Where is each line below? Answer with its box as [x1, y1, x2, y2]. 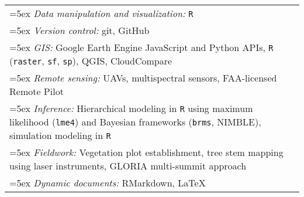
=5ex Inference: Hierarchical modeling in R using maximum [9, 101, 253, 115]
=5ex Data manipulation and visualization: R [9, 6, 194, 20]
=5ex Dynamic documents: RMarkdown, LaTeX [9, 176, 206, 189]
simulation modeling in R [9, 128, 111, 142]
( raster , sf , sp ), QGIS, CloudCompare [9, 54, 172, 67]
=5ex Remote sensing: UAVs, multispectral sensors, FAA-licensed [9, 71, 277, 84]
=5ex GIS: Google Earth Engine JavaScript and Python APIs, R [9, 40, 274, 54]
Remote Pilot [9, 84, 64, 98]
